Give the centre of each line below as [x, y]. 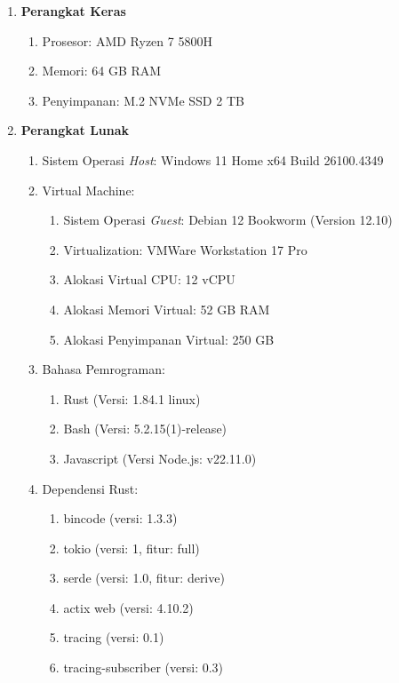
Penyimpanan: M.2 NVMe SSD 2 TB [143, 100]
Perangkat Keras [73, 11]
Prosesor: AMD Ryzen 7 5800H [127, 40]
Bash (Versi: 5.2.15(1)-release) [145, 429]
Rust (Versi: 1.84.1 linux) [132, 398]
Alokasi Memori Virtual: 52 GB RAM [167, 309]
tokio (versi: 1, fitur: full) [132, 548]
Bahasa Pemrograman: [104, 369]
